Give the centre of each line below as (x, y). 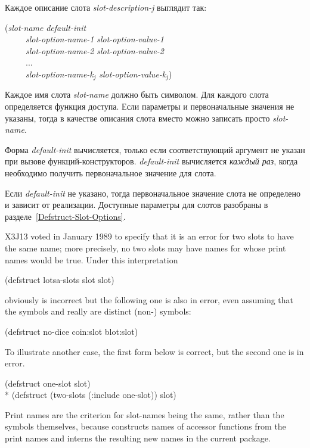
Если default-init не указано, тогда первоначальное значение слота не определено (153, 193)
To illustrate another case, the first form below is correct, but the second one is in (154, 351)
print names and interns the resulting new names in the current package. (138, 438)
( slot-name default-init (46, 27)
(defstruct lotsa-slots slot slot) (60, 280)
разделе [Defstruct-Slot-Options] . (65, 216)
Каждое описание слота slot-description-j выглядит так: (106, 7)
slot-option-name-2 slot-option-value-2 (95, 50)
